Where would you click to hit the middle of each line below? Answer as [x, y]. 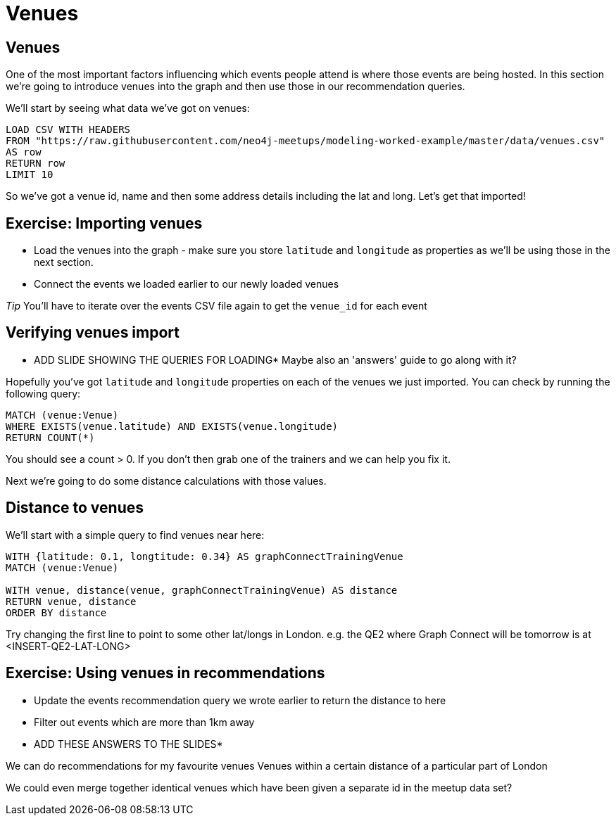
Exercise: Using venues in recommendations [165, 673]
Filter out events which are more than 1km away [144, 722]
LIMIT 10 [30, 175]
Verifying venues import [93, 333]
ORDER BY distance [56, 612]
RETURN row [36, 164]
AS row [24, 152]
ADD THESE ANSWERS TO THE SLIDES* [128, 744]
